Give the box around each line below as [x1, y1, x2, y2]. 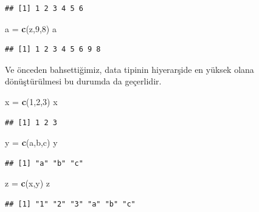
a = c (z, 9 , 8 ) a [5, 22, 57, 35]
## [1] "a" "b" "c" [5, 159, 83, 168]
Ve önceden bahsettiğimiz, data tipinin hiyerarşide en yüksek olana [5, 63, 254, 75]
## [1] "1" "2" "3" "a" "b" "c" [5, 199, 136, 208]
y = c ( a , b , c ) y [5, 136, 58, 149]
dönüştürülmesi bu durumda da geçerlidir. [5, 75, 162, 87]
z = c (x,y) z [5, 177, 50, 190]
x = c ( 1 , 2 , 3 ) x [5, 95, 58, 108]
